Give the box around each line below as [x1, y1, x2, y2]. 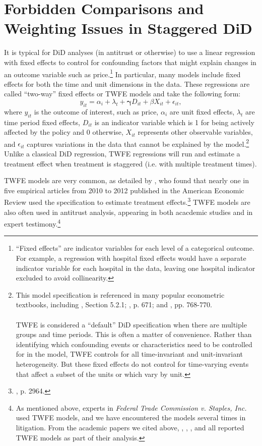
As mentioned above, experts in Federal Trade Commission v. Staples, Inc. [16, 402, 247, 413]
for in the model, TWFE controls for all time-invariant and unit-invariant [16, 349, 243, 359]
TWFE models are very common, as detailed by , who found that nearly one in [4, 175, 249, 186]
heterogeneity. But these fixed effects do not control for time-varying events [16, 358, 249, 369]
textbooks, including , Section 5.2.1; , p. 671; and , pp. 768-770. [16, 299, 212, 310]
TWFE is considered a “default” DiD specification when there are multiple [16, 319, 247, 329]
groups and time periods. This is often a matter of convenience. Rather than [16, 329, 252, 340]
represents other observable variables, [138, 127, 253, 137]
